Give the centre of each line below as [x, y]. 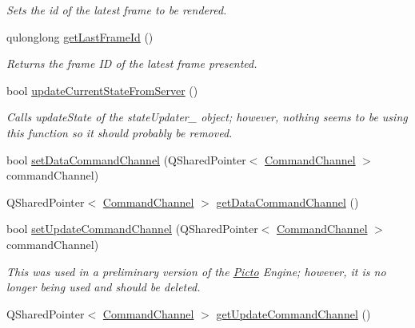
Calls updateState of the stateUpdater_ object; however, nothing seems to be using [207, 117]
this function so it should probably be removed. [120, 132]
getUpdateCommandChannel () [293, 313]
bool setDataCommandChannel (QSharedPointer [126, 159]
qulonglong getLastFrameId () [80, 36]
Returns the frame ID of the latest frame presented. [132, 63]
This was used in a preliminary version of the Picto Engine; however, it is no [196, 271]
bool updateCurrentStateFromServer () [102, 90]
